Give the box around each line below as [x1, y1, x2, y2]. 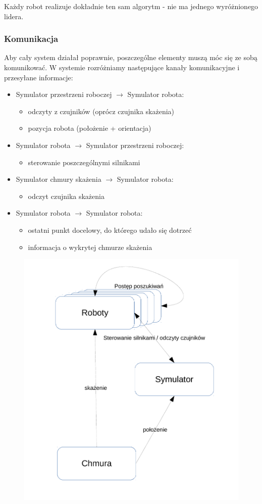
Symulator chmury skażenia [16, 174, 101, 184]
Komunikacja [4, 32, 59, 45]
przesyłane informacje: [4, 72, 73, 82]
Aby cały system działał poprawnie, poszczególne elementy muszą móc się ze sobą [4, 52, 257, 63]
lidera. [4, 11, 24, 21]
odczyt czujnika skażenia [28, 190, 104, 201]
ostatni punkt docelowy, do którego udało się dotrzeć [28, 224, 192, 235]
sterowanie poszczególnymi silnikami [28, 157, 140, 167]
